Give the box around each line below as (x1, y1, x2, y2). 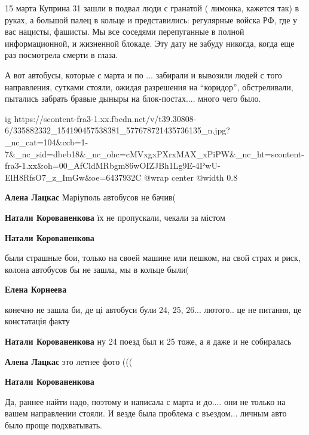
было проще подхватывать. (5, 419, 103, 431)
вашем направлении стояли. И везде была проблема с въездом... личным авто (5, 407, 287, 419)
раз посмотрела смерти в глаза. (5, 48, 118, 61)
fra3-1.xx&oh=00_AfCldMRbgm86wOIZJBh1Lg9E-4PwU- (5, 159, 221, 172)
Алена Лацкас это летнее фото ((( (5, 355, 133, 367)
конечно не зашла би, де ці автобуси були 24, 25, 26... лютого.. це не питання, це (5, 303, 302, 315)
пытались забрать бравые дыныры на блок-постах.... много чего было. (5, 92, 261, 105)
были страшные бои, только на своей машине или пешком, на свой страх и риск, (5, 251, 301, 264)
